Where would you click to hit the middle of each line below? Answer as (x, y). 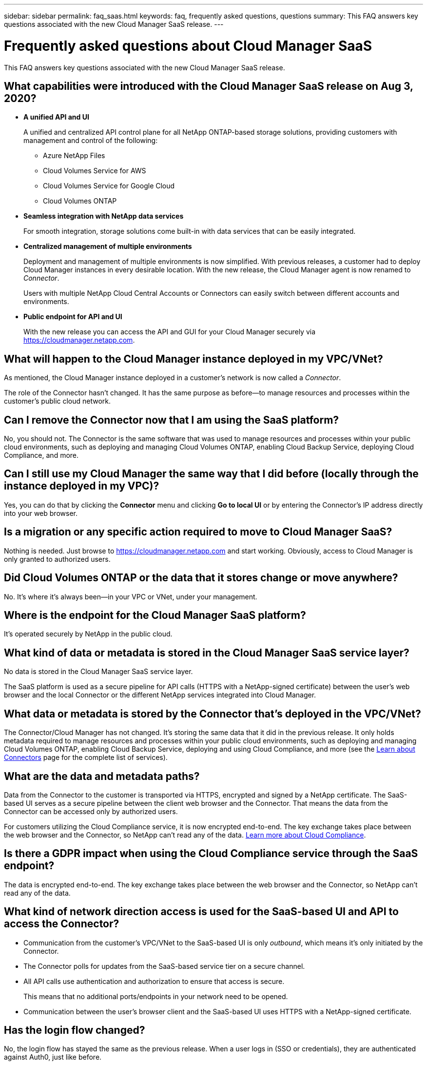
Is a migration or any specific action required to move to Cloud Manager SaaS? (198, 532)
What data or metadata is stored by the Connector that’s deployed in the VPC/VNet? (213, 714)
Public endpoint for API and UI (73, 317)
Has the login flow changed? (75, 1030)
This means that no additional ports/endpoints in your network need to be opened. (156, 996)
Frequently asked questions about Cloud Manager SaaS (188, 46)
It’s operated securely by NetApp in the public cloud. (88, 634)
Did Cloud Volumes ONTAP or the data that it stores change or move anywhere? (201, 578)
